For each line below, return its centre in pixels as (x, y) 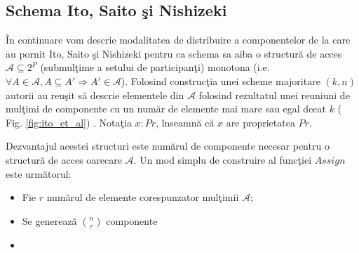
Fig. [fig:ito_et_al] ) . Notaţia (69, 122)
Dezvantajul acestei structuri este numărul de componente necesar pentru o (168, 146)
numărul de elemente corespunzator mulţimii (143, 197)
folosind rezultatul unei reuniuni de (274, 95)
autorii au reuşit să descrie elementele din (95, 95)
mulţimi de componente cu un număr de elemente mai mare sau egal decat (166, 109)
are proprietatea (260, 122)
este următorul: (39, 173)
